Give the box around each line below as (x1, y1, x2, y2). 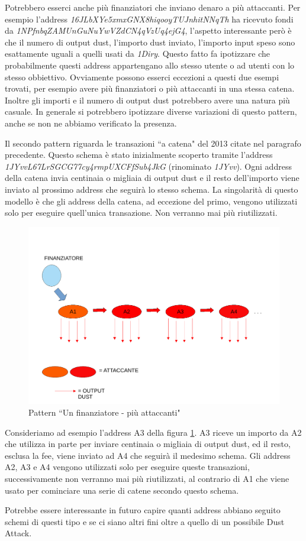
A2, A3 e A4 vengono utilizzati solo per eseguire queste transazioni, (5, 461, 250, 473)
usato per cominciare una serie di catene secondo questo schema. (5, 484, 239, 496)
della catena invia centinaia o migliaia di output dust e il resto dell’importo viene (5, 171, 299, 184)
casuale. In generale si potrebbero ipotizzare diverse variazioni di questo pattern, (5, 105, 297, 118)
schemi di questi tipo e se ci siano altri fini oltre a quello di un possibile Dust (5, 515, 285, 527)
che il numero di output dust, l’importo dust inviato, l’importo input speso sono (5, 35, 295, 48)
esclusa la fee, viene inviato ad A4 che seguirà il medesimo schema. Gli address (5, 449, 291, 461)
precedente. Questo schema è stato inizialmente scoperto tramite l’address (5, 148, 273, 161)
